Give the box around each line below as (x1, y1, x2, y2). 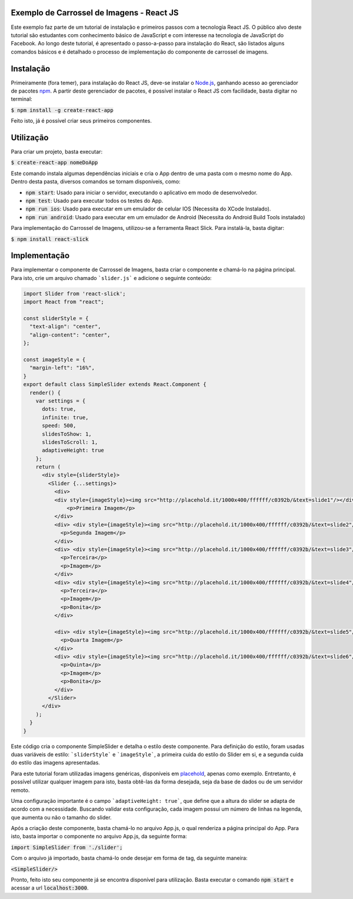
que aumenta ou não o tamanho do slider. (11, 814, 112, 821)
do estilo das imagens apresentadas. (11, 759, 100, 766)
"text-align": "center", (29, 323, 101, 330)
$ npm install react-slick (11, 236, 89, 242)
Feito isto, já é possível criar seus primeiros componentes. (11, 117, 152, 124)
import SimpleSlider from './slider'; (11, 844, 123, 851)
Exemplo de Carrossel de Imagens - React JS (11, 8, 179, 18)
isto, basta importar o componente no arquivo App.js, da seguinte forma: (11, 833, 188, 840)
